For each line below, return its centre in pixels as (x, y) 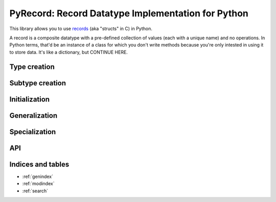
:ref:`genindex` (38, 176)
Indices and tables (39, 164)
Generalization (33, 116)
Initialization (30, 99)
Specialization (33, 132)
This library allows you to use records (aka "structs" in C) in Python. (81, 29)
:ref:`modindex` (38, 184)
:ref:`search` (35, 191)
